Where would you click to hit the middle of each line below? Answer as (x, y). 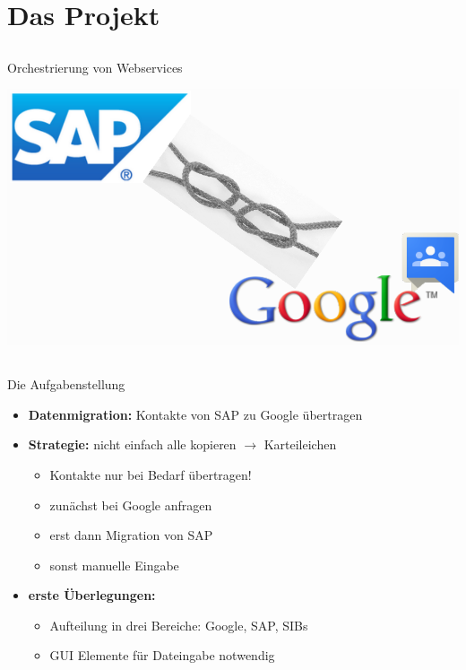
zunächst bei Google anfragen (131, 505)
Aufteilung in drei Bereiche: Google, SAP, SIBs (179, 625)
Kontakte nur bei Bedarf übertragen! (151, 474)
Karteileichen (300, 444)
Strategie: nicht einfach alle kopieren (132, 444)
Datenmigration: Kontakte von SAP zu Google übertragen (195, 414)
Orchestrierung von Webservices (95, 67)
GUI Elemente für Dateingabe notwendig (162, 655)
